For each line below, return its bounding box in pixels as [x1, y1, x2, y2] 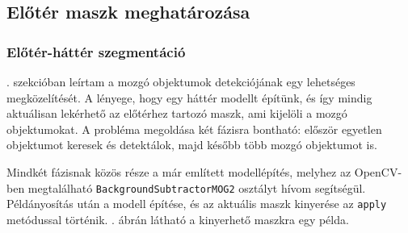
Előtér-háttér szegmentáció [6, 41, 186, 61]
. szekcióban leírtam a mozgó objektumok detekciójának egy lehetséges [6, 73, 355, 89]
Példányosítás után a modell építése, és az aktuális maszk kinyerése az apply [6, 195, 387, 212]
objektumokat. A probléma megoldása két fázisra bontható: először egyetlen [6, 120, 382, 137]
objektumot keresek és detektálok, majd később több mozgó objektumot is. [6, 136, 377, 153]
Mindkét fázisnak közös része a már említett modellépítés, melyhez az [6, 163, 351, 180]
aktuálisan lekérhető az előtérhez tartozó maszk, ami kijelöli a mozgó [6, 105, 347, 122]
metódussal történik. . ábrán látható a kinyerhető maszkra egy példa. [6, 210, 349, 227]
